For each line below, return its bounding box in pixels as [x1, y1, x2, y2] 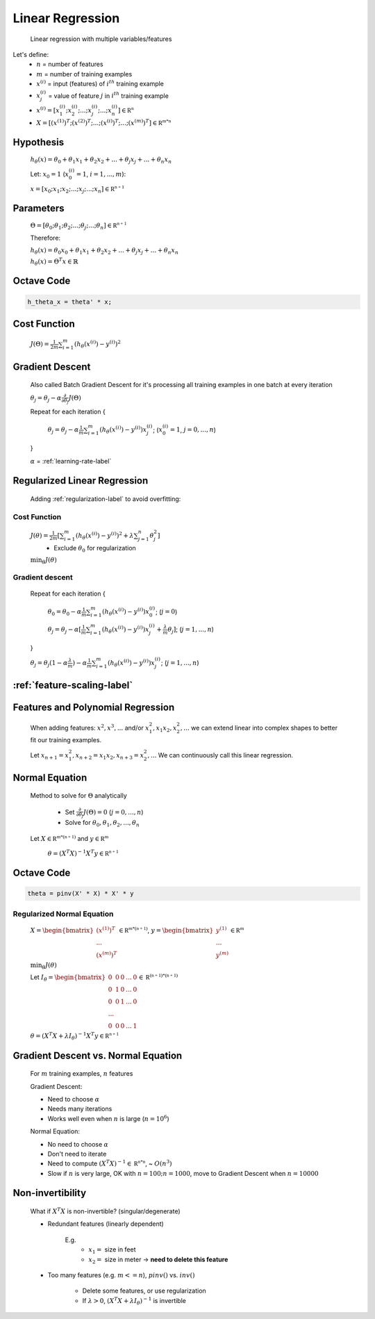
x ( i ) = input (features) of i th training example [36, 79, 165, 88]
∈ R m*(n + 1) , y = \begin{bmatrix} [118, 925, 214, 934]
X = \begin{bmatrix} [30, 926, 94, 934]
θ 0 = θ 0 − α [47, 608, 82, 618]
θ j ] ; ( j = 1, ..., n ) [167, 625, 215, 635]
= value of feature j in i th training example [48, 90, 169, 100]
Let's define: [12, 50, 49, 58]
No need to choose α [47, 1140, 109, 1148]
